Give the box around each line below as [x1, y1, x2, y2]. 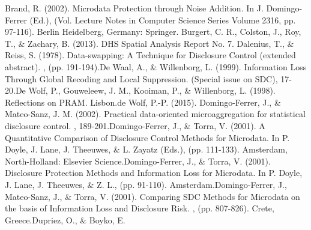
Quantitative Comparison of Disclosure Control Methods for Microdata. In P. [5, 131, 290, 144]
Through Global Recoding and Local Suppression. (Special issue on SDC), [5, 72, 278, 85]
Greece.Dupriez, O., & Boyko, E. [5, 213, 125, 226]
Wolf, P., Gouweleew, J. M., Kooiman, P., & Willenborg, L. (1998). [28, 84, 276, 97]
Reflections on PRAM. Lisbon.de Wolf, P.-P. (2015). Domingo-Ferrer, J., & [5, 95, 281, 108]
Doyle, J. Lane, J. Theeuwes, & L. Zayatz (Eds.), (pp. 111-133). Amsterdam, [5, 143, 288, 156]
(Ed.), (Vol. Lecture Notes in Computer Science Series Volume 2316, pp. [29, 13, 296, 26]
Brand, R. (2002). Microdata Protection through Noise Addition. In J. [5, 2, 264, 14]
